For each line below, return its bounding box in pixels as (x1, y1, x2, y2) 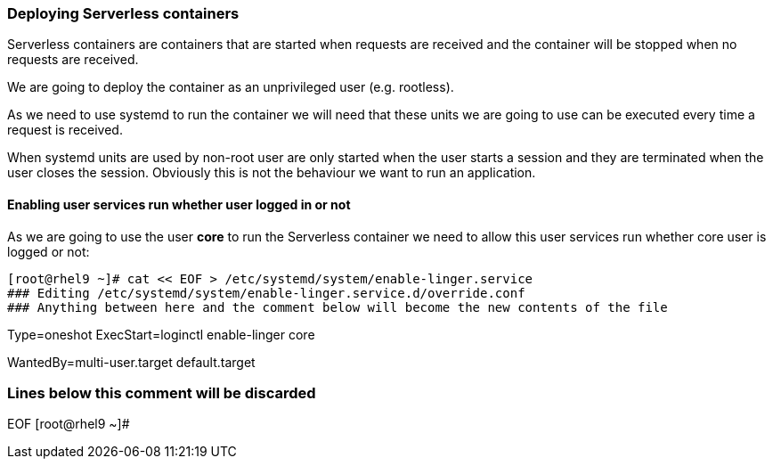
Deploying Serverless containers (7, 4, 240, 22)
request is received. (7, 122, 123, 138)
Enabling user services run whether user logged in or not (7, 196, 351, 212)
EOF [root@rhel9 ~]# (7, 416, 130, 432)
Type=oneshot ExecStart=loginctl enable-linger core (7, 326, 315, 342)
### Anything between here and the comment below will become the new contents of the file (7, 299, 668, 315)
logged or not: (7, 243, 90, 259)
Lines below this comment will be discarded (7, 383, 316, 402)
